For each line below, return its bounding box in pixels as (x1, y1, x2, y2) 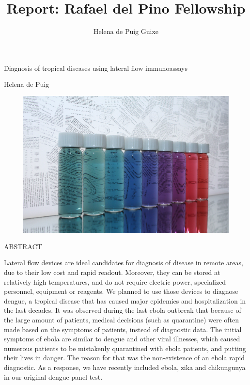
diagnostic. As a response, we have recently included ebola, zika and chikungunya (4, 362, 246, 372)
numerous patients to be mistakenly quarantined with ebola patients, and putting (4, 343, 246, 353)
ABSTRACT (4, 241, 42, 251)
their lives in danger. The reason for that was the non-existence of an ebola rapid (4, 353, 245, 363)
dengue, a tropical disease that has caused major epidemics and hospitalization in (4, 295, 246, 305)
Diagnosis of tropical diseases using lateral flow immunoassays (4, 63, 187, 73)
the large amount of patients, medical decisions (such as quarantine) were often (4, 315, 239, 325)
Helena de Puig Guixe (93, 26, 159, 36)
